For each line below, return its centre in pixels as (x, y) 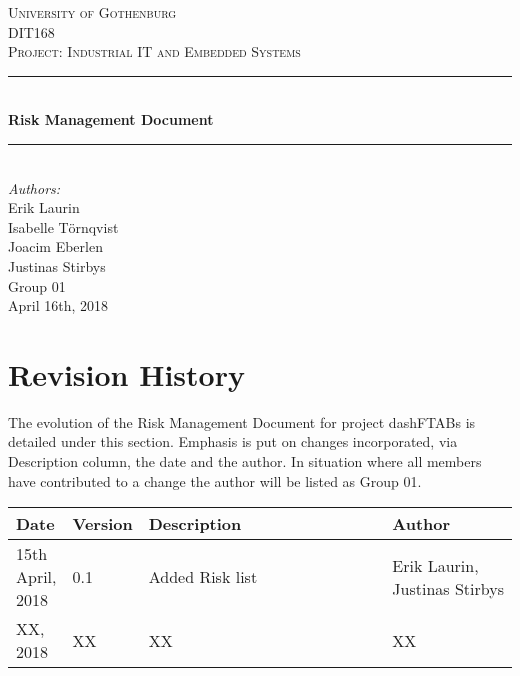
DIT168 (31, 31)
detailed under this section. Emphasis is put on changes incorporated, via (233, 441)
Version (102, 524)
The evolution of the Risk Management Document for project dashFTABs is (242, 421)
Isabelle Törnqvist (63, 226)
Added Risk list (203, 577)
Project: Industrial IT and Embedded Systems (154, 51)
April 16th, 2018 (58, 305)
